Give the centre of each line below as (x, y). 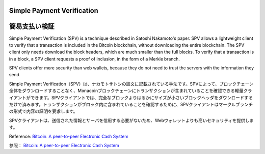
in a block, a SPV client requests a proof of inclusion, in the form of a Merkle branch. (94, 59)
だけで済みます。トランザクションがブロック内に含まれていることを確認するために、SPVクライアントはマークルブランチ (131, 105)
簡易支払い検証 (32, 26)
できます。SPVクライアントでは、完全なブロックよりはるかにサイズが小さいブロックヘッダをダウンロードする (142, 97)
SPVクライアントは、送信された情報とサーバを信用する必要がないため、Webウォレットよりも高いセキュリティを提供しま (132, 120)
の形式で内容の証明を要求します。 (43, 111)
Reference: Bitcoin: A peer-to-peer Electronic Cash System (69, 136)
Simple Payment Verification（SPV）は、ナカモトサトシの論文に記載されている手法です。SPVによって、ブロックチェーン (131, 84)
